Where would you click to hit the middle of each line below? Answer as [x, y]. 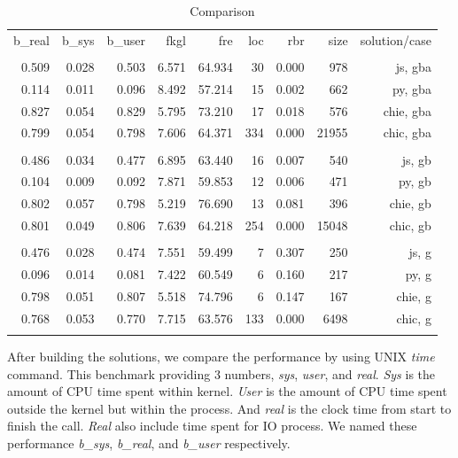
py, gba [411, 88]
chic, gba [407, 132]
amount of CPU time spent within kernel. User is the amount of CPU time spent [227, 391]
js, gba [413, 66]
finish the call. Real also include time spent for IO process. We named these [212, 426]
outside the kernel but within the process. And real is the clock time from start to [229, 408]
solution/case [396, 39]
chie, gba [407, 110]
